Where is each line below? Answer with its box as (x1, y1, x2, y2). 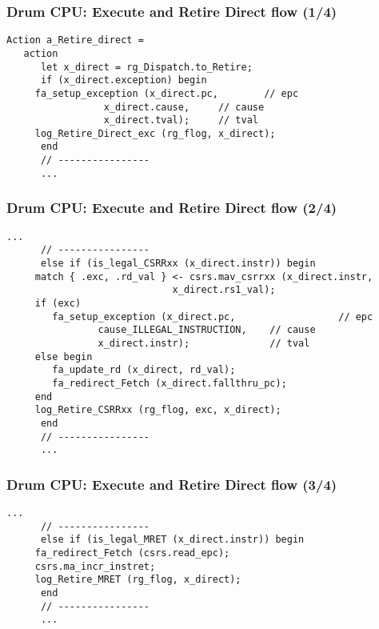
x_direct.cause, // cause (103, 101, 265, 113)
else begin (34, 351, 93, 363)
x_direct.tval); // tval (103, 114, 258, 126)
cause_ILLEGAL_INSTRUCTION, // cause (98, 324, 316, 336)
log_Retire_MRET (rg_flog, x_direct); (34, 574, 241, 586)
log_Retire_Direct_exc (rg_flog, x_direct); (34, 127, 276, 139)
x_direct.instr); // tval (98, 337, 310, 349)
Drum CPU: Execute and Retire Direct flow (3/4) (6, 474, 337, 494)
